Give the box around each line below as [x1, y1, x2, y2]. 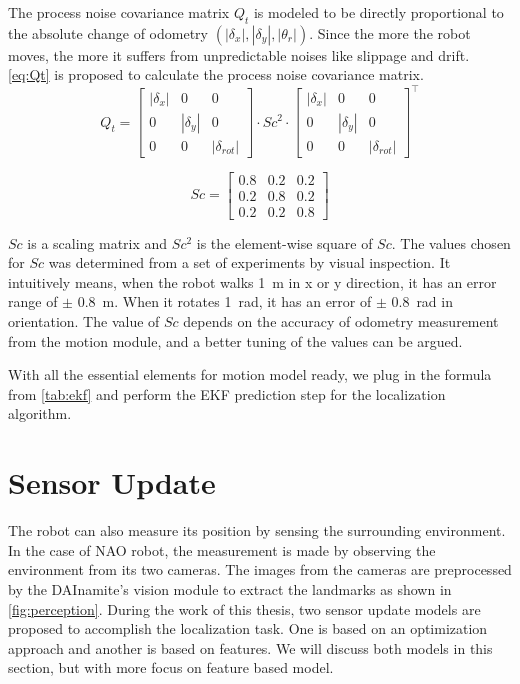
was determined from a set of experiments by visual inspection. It [48, 252, 451, 273]
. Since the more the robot [309, 22, 471, 43]
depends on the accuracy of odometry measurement [183, 311, 499, 332]
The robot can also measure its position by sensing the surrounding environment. [8, 520, 506, 541]
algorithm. [8, 403, 72, 424]
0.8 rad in [391, 291, 453, 312]
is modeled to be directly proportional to [253, 2, 504, 22]
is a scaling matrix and [27, 232, 168, 253]
